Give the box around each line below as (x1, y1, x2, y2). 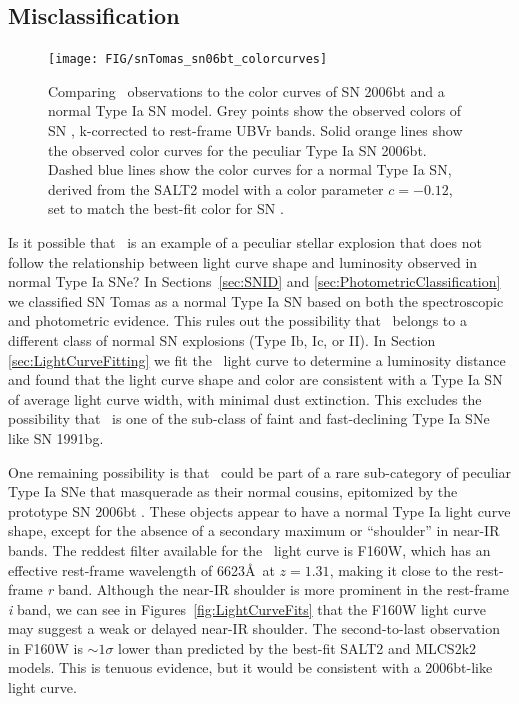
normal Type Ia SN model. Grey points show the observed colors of (48, 100, 462, 121)
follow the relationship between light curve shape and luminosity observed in (8, 251, 478, 272)
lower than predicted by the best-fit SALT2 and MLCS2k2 (118, 637, 477, 658)
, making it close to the (329, 559, 472, 580)
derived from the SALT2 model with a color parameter (48, 178, 384, 199)
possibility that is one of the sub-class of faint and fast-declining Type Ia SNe (8, 408, 490, 429)
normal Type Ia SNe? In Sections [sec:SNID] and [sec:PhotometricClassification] (8, 271, 501, 292)
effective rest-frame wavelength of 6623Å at (8, 559, 275, 580)
